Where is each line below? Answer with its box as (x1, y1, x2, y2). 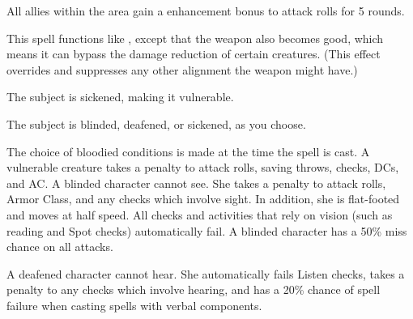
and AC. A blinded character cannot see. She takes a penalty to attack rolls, (6, 174, 386, 191)
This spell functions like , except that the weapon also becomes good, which (6, 29, 384, 46)
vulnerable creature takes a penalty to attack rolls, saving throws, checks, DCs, (6, 159, 399, 176)
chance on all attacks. (6, 238, 113, 255)
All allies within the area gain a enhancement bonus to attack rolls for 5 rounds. (6, 2, 405, 19)
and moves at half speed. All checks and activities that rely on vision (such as (6, 206, 393, 223)
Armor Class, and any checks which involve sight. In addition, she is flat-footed (6, 190, 400, 207)
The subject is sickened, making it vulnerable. (6, 88, 234, 105)
